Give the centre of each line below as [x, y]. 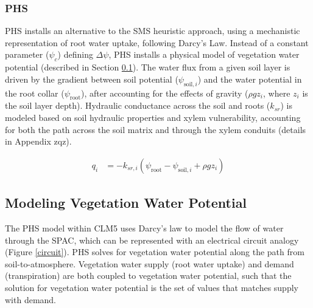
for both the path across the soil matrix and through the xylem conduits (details [156, 129]
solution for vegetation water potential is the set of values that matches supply [152, 287]
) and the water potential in [250, 79]
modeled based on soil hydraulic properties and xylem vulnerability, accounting [153, 117]
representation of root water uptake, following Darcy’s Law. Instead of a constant [157, 42]
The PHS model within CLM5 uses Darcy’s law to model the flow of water [144, 228]
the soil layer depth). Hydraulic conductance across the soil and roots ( [138, 105]
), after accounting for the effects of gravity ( [165, 93]
